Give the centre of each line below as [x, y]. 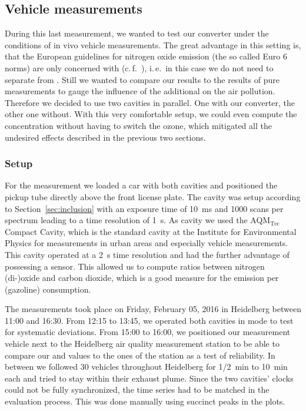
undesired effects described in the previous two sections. [105, 137]
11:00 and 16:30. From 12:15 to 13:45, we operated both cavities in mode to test [149, 320]
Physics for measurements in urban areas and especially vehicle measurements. [147, 243]
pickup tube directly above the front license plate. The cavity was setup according [153, 196]
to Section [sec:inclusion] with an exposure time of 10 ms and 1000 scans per [144, 208]
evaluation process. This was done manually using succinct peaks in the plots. [145, 401]
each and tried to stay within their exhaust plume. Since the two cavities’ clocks [149, 378]
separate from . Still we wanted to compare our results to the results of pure [142, 79]
